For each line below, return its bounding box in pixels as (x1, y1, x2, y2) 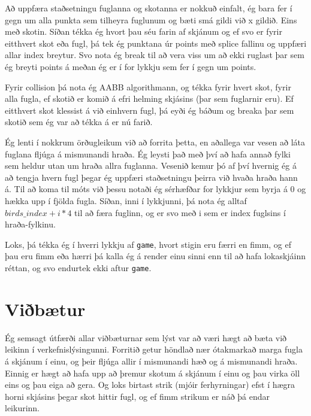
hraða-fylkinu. (5, 218, 56, 230)
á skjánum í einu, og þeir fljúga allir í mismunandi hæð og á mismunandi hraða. (5, 354, 298, 367)
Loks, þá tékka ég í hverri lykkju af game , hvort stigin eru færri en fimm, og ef (5, 238, 292, 250)
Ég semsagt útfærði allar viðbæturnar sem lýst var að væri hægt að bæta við (5, 331, 287, 344)
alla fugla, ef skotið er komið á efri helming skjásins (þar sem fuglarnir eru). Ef (5, 92, 294, 105)
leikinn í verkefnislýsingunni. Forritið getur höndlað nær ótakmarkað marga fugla (5, 343, 303, 356)
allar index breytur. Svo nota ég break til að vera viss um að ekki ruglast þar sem (5, 48, 304, 61)
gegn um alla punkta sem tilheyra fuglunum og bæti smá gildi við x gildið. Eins (5, 13, 297, 26)
